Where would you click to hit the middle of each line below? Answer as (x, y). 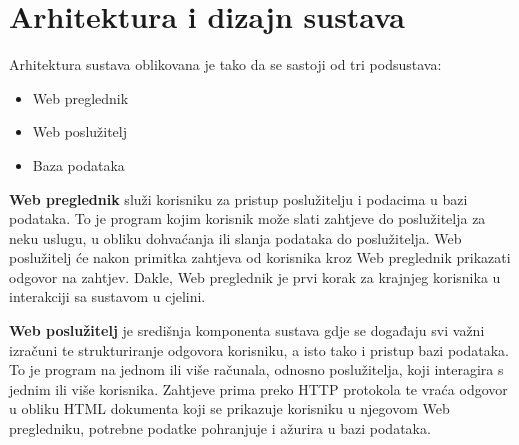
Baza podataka (78, 164)
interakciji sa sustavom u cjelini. (107, 296)
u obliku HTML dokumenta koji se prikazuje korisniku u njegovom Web (229, 408)
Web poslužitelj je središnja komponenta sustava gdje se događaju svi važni (247, 330)
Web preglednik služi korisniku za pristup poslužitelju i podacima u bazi (238, 198)
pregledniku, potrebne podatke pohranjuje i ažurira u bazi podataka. (220, 428)
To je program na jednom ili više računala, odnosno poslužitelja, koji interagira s (256, 369)
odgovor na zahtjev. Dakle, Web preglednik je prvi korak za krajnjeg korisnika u (255, 276)
